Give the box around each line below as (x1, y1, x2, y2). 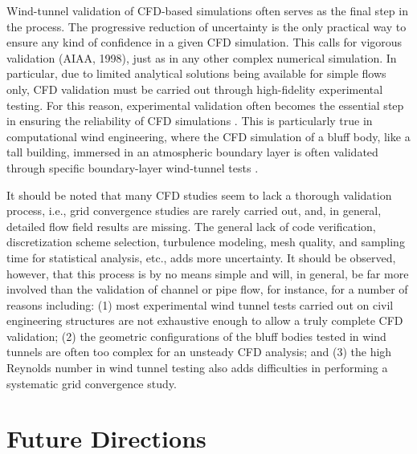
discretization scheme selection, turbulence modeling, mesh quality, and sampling (6, 233, 405, 250)
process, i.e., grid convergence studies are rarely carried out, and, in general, (6, 202, 382, 219)
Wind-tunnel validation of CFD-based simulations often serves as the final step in (6, 2, 408, 18)
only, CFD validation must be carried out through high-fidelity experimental (6, 80, 383, 97)
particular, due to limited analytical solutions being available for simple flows (6, 65, 386, 82)
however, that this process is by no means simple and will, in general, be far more (6, 265, 409, 282)
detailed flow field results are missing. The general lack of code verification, (6, 217, 376, 234)
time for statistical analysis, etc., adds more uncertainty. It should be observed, (6, 249, 396, 266)
